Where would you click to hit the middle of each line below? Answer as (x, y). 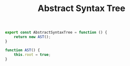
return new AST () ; (32, 37)
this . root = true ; (32, 54)
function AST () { (23, 50)
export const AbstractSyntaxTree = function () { (56, 33)
